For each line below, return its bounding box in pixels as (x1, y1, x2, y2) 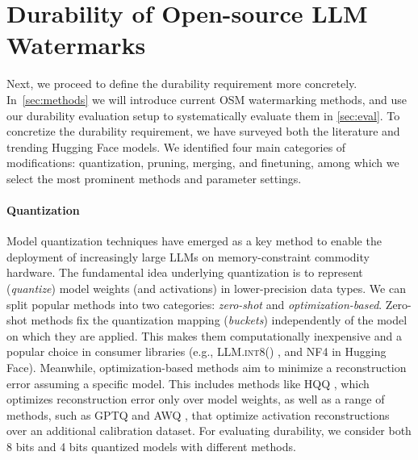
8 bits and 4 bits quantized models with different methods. (6, 437, 296, 454)
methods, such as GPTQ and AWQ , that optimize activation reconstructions (6, 406, 390, 423)
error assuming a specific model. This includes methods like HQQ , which (6, 374, 370, 391)
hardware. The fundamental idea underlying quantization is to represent (6, 264, 363, 281)
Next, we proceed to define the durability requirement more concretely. (6, 75, 357, 92)
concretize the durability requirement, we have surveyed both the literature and (6, 123, 400, 140)
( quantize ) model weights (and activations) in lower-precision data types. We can (6, 280, 406, 297)
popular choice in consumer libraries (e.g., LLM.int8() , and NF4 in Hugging (6, 343, 387, 360)
